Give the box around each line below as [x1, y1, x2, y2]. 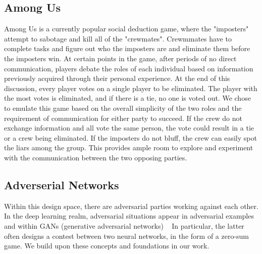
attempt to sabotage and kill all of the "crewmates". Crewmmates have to [4, 33, 232, 44]
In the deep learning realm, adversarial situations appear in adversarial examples [4, 210, 254, 221]
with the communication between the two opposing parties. [4, 152, 187, 162]
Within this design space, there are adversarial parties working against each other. [4, 200, 258, 211]
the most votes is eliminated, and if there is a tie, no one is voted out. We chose [4, 93, 251, 103]
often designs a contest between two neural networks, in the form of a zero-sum [4, 230, 249, 241]
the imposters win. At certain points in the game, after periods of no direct [4, 53, 237, 63]
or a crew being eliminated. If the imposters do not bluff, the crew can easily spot [4, 132, 257, 143]
